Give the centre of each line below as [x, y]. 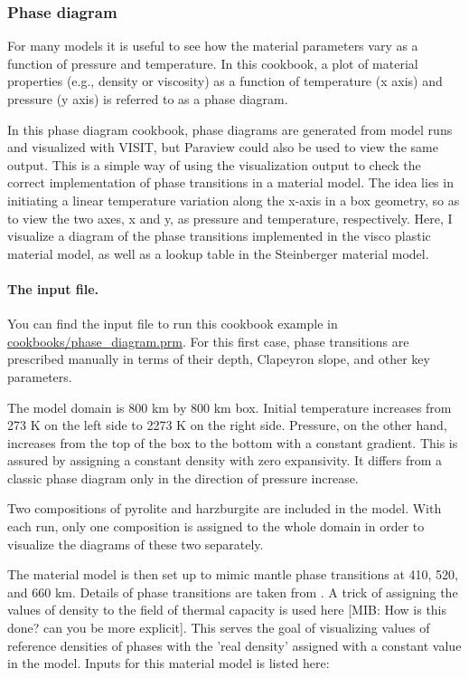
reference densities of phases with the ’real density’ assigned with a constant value [234, 645]
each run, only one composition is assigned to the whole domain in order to [216, 526]
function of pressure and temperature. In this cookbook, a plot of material [213, 63]
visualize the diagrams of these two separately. [136, 544]
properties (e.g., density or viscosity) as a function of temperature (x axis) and [225, 81]
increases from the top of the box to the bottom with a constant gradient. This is [233, 442]
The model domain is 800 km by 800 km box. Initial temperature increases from [230, 407]
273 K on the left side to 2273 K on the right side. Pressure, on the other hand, [227, 425]
